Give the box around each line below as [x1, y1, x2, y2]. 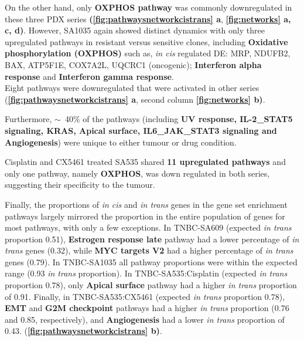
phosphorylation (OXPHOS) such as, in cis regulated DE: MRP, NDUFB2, [5, 47, 291, 59]
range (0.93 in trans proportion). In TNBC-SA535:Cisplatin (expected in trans [5, 267, 288, 279]
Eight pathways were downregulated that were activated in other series [5, 82, 259, 94]
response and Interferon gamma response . [5, 70, 174, 82]
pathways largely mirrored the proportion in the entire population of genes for [5, 210, 285, 222]
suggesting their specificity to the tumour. [5, 178, 155, 191]
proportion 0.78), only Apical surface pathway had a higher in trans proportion [5, 279, 297, 291]
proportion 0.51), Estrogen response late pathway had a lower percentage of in [5, 232, 299, 245]
